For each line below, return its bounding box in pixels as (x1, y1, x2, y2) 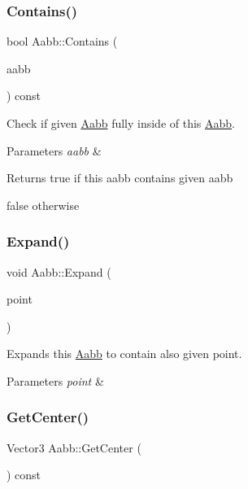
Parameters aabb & (7, 142, 102, 159)
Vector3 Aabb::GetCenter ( (7, 439, 141, 456)
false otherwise (7, 196, 80, 213)
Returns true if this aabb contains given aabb (7, 169, 233, 186)
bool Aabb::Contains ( (7, 33, 118, 50)
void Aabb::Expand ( (7, 263, 111, 280)
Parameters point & (7, 372, 104, 389)
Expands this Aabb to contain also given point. (7, 345, 242, 362)
